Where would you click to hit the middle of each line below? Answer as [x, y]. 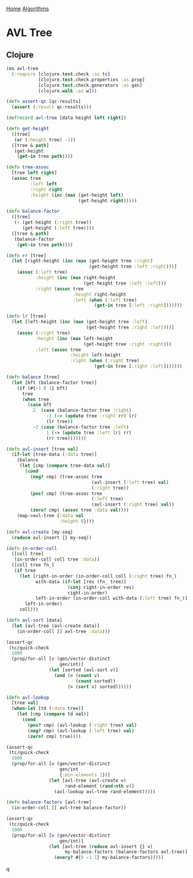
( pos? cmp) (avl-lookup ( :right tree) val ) [82, 725]
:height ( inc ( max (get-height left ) [77, 195]
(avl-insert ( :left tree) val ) [130, 482]
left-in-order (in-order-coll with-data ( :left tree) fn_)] [111, 598]
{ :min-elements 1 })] [85, 775]
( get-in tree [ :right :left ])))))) [138, 366]
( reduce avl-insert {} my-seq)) [52, 537]
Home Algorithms [28, 9]
